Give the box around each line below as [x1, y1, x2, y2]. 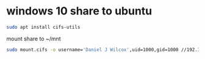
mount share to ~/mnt [6, 35, 61, 42]
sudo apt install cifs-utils [6, 24, 81, 30]
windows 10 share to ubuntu [6, 4, 153, 18]
